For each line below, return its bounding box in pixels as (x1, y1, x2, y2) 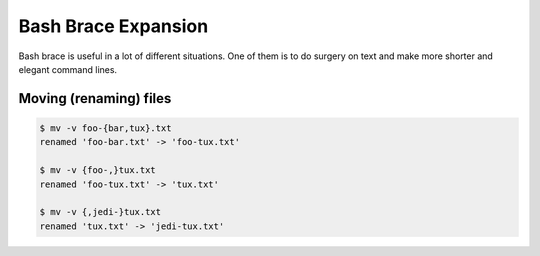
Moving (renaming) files (18, 90, 172, 107)
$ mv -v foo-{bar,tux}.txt (39, 122, 172, 134)
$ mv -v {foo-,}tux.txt (39, 165, 157, 176)
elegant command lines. (18, 63, 118, 75)
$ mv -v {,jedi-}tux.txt (39, 206, 162, 218)
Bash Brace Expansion (18, 15, 209, 37)
